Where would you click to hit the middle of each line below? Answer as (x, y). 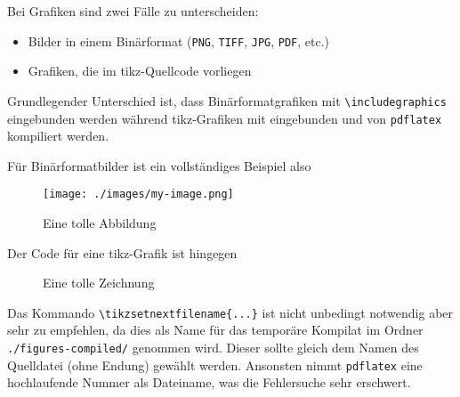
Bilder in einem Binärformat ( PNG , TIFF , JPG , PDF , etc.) (179, 41)
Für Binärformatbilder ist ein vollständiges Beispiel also (159, 165)
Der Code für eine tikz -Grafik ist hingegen (122, 252)
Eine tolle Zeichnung (99, 283)
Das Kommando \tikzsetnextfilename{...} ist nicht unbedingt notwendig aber (230, 312)
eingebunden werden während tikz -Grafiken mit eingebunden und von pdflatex (225, 118)
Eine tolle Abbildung (100, 223)
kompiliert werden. (58, 136)
